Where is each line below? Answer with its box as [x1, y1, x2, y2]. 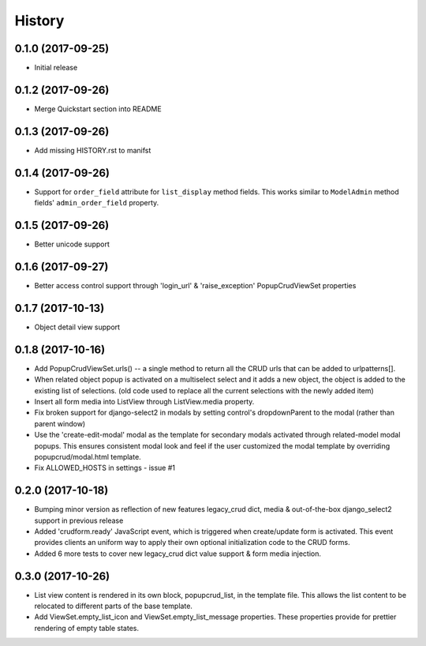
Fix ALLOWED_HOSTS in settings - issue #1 [34, 463, 176, 473]
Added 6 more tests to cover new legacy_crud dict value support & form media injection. [34, 549, 322, 558]
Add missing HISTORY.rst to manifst [34, 145, 151, 155]
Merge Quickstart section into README [34, 103, 162, 114]
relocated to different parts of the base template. [34, 601, 193, 611]
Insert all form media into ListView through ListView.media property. [34, 396, 255, 406]
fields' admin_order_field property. [34, 198, 159, 208]
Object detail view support [34, 322, 121, 332]
